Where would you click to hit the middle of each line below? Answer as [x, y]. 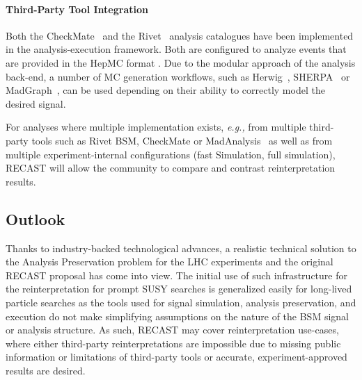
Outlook [36, 218]
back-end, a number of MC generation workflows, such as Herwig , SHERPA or [178, 76]
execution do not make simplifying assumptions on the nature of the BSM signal [177, 316]
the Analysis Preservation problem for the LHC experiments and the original [170, 262]
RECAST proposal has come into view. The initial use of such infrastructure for [176, 275]
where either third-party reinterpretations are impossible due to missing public [173, 343]
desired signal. [36, 103]
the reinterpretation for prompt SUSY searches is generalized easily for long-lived [179, 289]
